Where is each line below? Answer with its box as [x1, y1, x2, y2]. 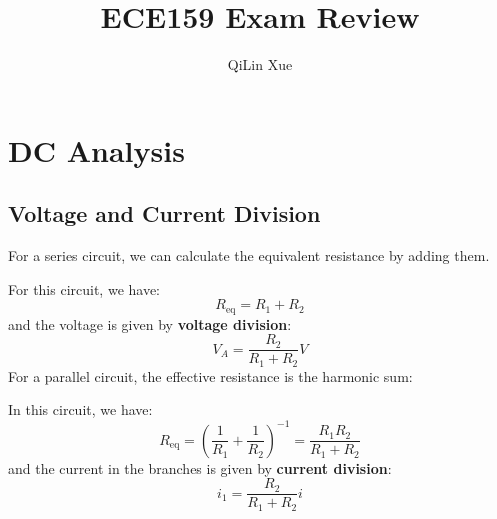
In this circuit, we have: [8, 399, 153, 420]
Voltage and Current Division [8, 198, 321, 229]
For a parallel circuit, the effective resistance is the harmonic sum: [8, 365, 413, 386]
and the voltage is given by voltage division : [8, 313, 292, 334]
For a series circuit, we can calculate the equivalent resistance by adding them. [8, 245, 490, 266]
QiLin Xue [227, 54, 293, 75]
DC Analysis [8, 129, 185, 170]
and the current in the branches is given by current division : [8, 457, 392, 478]
